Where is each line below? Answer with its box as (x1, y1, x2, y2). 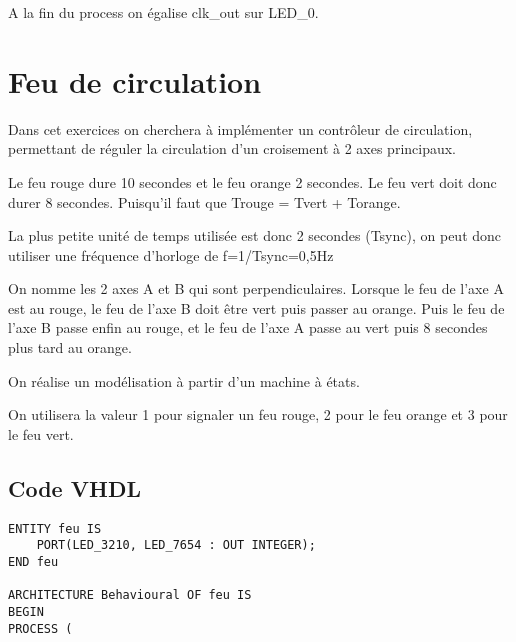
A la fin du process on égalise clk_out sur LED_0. (8, 2, 319, 22)
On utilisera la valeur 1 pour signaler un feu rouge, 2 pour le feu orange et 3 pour (8, 404, 508, 425)
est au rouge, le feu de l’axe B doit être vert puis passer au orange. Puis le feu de (8, 297, 505, 318)
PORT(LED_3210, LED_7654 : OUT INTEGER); (36, 538, 316, 553)
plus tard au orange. (8, 337, 132, 358)
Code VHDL (8, 472, 141, 503)
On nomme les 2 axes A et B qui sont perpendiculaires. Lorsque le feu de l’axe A (8, 278, 504, 299)
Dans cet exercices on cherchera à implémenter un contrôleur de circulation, (8, 118, 473, 139)
